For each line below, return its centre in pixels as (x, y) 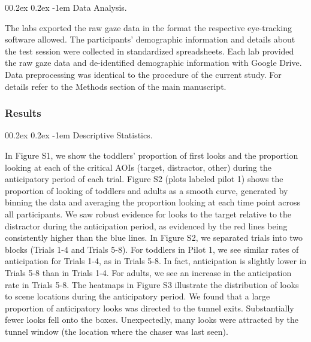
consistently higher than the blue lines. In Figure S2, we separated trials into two (154, 237)
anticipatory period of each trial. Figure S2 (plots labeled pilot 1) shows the (144, 179)
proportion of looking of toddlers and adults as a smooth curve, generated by (147, 190)
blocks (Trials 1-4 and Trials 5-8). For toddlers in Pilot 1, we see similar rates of (152, 249)
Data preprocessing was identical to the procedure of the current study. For (143, 74)
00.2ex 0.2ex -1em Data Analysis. (66, 7)
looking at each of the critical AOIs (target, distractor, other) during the (138, 167)
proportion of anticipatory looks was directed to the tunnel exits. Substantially (150, 308)
